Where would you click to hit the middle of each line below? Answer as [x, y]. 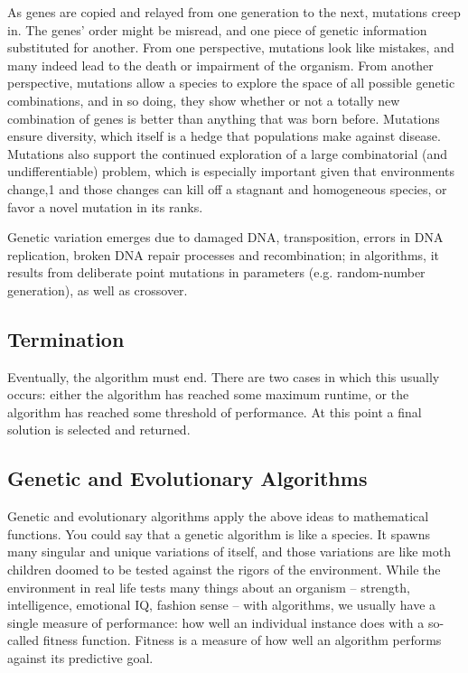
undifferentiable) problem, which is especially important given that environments [231, 171]
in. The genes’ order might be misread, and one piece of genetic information [217, 29]
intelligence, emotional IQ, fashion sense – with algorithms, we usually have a [222, 605]
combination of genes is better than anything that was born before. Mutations [224, 118]
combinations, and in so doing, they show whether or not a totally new [204, 100]
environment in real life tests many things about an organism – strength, [209, 587]
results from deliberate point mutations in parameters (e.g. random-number [216, 272]
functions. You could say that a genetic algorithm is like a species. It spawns [219, 533]
